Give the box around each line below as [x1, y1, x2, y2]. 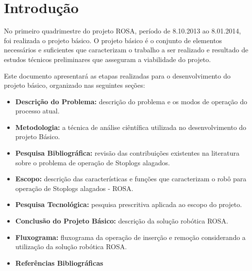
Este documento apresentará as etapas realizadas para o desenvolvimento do [4, 70, 231, 80]
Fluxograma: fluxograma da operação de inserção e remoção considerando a [15, 232, 246, 242]
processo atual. [15, 106, 60, 116]
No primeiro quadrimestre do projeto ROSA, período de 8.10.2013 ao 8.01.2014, [4, 26, 241, 36]
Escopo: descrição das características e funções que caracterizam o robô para [15, 174, 247, 184]
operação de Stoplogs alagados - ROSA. [15, 183, 134, 193]
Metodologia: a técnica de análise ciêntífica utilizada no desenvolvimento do [15, 122, 247, 132]
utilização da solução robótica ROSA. [15, 241, 127, 252]
